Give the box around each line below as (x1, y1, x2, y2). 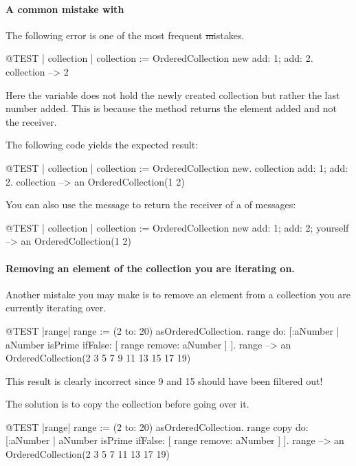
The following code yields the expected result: (5, 137, 199, 152)
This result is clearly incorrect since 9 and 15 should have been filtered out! (5, 373, 323, 388)
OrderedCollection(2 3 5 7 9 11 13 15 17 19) (5, 351, 191, 365)
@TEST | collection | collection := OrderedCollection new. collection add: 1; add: (5, 160, 348, 175)
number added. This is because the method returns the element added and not (5, 101, 337, 115)
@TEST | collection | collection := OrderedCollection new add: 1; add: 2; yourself (5, 220, 349, 234)
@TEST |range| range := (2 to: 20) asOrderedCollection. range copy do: (5, 419, 309, 434)
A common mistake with (5, 1, 124, 16)
